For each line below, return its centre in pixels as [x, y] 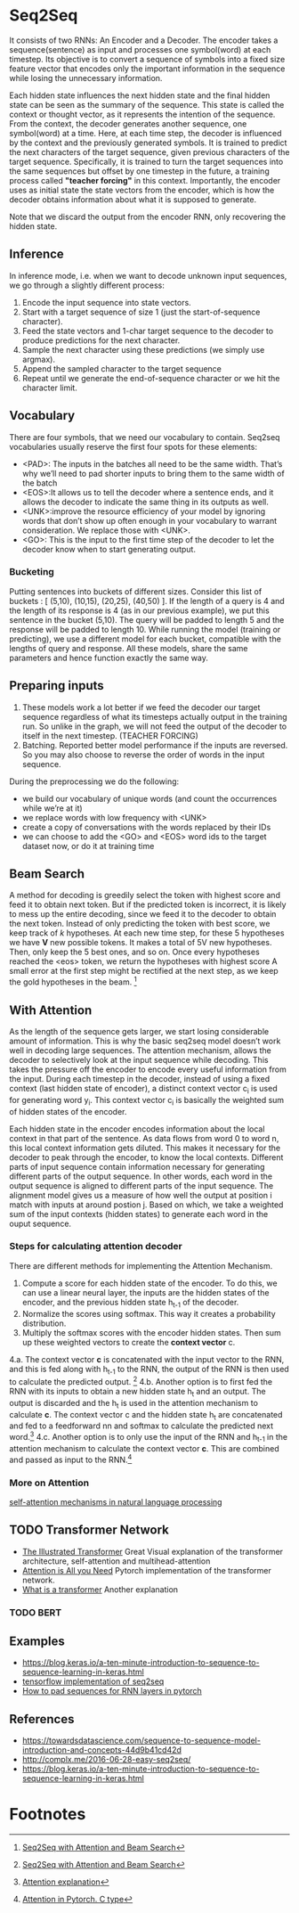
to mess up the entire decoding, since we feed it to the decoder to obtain [143, 914]
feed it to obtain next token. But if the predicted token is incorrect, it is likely [148, 904]
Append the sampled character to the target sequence [122, 368]
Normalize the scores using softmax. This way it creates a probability [149, 1313]
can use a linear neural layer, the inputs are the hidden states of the [145, 1292]
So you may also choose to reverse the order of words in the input [143, 755]
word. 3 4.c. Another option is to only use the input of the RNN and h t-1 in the [148, 1437]
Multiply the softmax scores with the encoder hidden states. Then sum [152, 1332]
